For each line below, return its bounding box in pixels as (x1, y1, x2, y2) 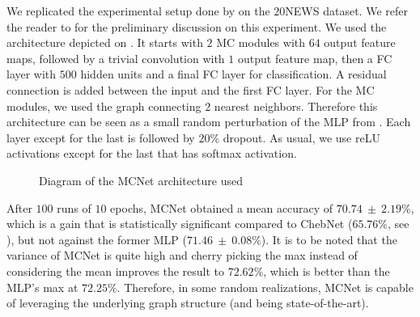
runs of (57, 199, 91, 216)
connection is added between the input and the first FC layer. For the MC (6, 81, 375, 98)
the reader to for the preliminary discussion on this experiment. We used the (6, 18, 387, 35)
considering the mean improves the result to (6, 262, 225, 279)
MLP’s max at (6, 278, 78, 295)
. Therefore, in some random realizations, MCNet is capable (117, 278, 414, 295)
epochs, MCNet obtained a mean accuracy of (110, 199, 333, 216)
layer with (6, 66, 57, 82)
